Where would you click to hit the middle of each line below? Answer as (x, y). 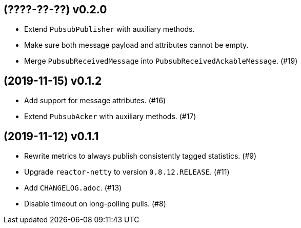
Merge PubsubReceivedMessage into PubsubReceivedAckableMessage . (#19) (161, 61)
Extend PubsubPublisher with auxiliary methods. (109, 29)
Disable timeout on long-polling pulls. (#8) (95, 204)
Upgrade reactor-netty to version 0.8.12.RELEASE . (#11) (127, 172)
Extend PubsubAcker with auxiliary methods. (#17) (110, 117)
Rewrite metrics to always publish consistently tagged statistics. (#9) (141, 156)
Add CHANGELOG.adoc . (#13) (73, 188)
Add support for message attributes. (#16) (95, 101)
